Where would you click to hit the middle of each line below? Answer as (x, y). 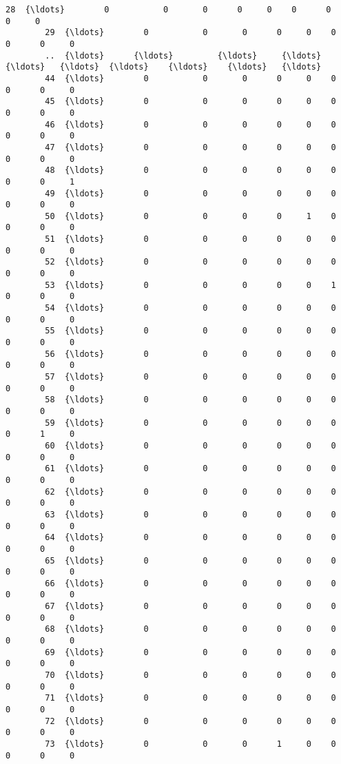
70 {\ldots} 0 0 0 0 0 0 (190, 675)
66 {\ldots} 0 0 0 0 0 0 (190, 583)
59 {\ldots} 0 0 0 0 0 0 (190, 423)
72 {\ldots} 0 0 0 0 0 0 (190, 721)
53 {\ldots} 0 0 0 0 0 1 (190, 285)
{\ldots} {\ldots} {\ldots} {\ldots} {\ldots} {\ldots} (164, 67)
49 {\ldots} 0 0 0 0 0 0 (190, 193)
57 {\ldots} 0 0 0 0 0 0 (190, 377)
